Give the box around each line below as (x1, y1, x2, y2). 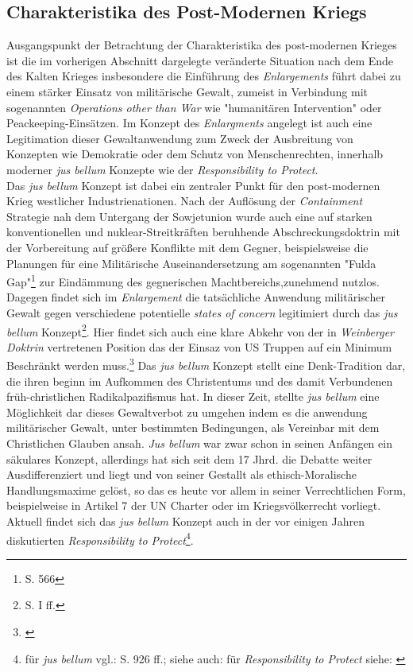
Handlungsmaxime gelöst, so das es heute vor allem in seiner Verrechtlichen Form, (6, 481, 406, 498)
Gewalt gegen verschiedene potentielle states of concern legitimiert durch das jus (6, 304, 398, 320)
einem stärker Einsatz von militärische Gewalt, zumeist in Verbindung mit (6, 83, 368, 99)
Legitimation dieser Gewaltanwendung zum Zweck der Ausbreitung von (6, 130, 353, 146)
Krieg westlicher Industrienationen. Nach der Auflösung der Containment (6, 192, 363, 209)
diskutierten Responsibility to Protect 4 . (6, 529, 194, 548)
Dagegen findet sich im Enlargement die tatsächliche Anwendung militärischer (6, 289, 385, 305)
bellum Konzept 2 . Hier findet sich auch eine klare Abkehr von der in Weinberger (6, 320, 395, 340)
